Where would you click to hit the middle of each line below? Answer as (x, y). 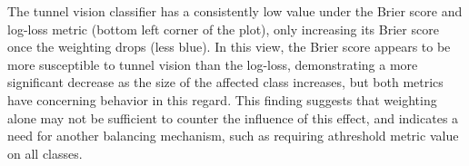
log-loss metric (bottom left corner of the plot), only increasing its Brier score (223, 29)
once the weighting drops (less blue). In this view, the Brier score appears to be (229, 47)
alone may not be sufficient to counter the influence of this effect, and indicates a (233, 117)
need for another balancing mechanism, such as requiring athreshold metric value (233, 136)
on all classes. (45, 153)
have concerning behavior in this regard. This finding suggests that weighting (222, 99)
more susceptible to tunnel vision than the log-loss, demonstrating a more (213, 64)
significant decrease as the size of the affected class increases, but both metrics (225, 82)
